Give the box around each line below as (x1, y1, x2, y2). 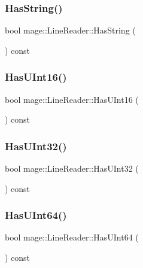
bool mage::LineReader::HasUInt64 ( (5, 231, 139, 243)
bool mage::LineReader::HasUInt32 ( (5, 162, 139, 175)
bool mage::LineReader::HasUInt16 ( (5, 93, 139, 105)
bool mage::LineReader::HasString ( (5, 24, 136, 36)
